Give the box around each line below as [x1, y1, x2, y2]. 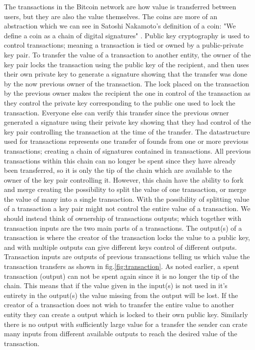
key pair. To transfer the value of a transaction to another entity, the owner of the [4, 49, 251, 59]
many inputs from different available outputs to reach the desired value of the [4, 328, 237, 339]
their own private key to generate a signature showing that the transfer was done [4, 69, 247, 79]
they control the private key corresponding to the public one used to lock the [4, 97, 235, 108]
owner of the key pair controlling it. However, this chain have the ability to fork [4, 174, 244, 185]
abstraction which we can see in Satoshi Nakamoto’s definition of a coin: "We [4, 21, 236, 31]
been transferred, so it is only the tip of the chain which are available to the [4, 165, 232, 175]
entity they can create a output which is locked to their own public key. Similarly [4, 309, 248, 319]
